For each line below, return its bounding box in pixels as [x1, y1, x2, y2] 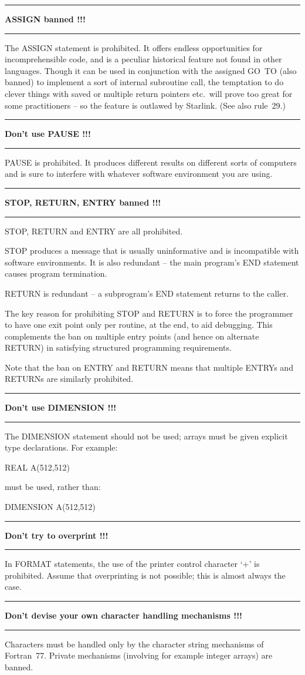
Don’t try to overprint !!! [5, 529, 109, 541]
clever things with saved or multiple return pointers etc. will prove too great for [5, 87, 293, 99]
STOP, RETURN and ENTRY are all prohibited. [5, 224, 183, 237]
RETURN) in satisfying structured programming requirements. [5, 341, 232, 354]
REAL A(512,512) [5, 461, 70, 473]
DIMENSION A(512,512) [5, 501, 96, 513]
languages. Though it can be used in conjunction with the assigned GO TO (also [5, 64, 297, 76]
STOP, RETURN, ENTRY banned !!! [5, 196, 161, 208]
